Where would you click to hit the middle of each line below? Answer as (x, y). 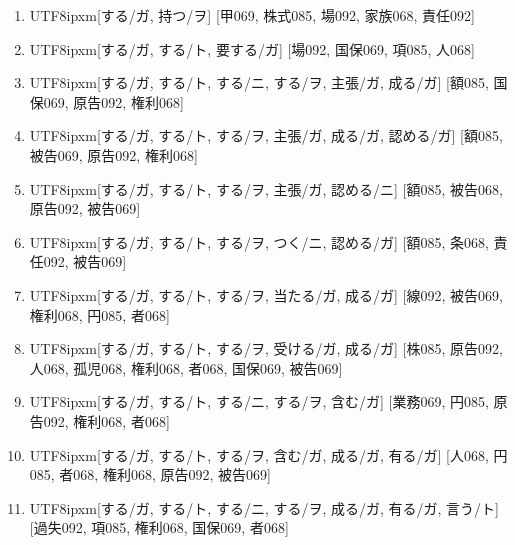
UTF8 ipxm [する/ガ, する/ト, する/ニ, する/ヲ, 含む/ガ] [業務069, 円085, (259, 401)
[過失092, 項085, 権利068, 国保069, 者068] (159, 527)
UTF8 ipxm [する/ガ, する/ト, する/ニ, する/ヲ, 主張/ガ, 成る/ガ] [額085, (259, 82)
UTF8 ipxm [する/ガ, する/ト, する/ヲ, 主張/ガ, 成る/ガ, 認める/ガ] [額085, (266, 135)
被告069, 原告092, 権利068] (113, 154)
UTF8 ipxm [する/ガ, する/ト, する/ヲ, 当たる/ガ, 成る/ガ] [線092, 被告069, (266, 294)
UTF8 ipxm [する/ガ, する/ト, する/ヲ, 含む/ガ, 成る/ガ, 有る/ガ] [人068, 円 (268, 454)
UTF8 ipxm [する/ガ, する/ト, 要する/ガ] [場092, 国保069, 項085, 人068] (252, 48)
